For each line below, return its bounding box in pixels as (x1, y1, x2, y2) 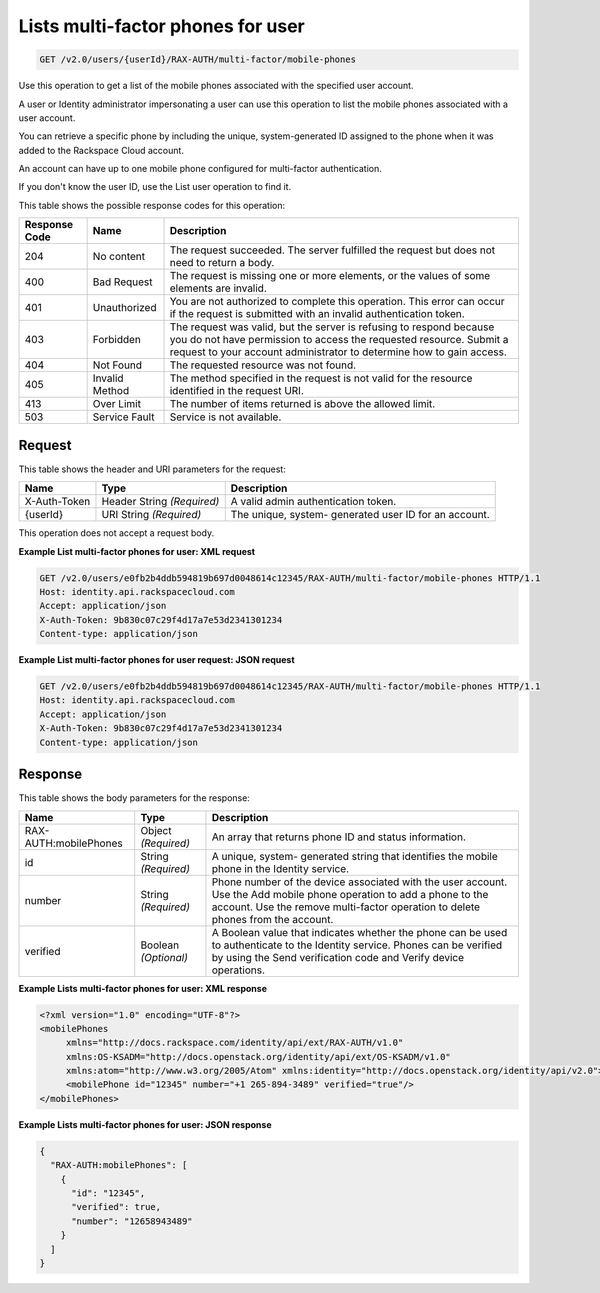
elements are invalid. (169, 281, 267, 295)
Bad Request (92, 275, 153, 289)
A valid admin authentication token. (230, 495, 397, 509)
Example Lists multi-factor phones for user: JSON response (18, 1118, 272, 1130)
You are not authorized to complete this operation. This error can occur (169, 295, 505, 309)
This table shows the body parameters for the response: (18, 792, 250, 804)
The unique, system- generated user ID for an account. (230, 508, 490, 522)
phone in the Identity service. (211, 861, 350, 875)
